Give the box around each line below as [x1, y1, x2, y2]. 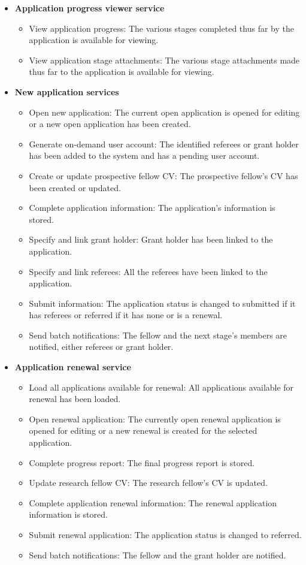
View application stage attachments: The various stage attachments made [29, 53, 300, 66]
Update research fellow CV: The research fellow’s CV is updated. [29, 476, 268, 489]
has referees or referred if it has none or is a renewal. [29, 309, 223, 321]
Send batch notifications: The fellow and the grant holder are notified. [29, 548, 286, 561]
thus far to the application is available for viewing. [29, 65, 214, 78]
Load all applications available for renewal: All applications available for [29, 380, 294, 393]
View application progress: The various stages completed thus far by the [29, 22, 294, 34]
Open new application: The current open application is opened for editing [29, 105, 300, 118]
